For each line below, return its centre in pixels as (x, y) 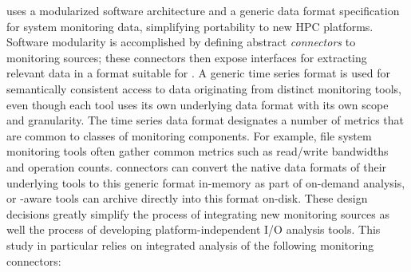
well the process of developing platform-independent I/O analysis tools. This (194, 229)
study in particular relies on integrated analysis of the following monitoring (190, 244)
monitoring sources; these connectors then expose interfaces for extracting (187, 57)
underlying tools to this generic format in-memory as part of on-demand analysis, (206, 182)
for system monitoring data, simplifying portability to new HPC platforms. (190, 26)
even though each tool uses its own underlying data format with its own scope (198, 104)
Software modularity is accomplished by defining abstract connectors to (181, 42)
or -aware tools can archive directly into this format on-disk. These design (187, 198)
